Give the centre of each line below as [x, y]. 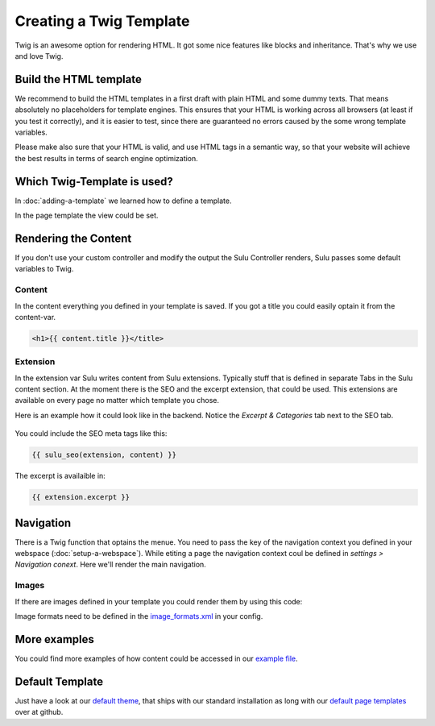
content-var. [35, 317]
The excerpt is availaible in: [60, 476]
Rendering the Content [73, 238]
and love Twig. [39, 56]
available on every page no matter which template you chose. [117, 400]
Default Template [59, 681]
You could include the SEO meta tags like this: [91, 434]
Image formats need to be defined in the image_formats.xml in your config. [139, 616]
